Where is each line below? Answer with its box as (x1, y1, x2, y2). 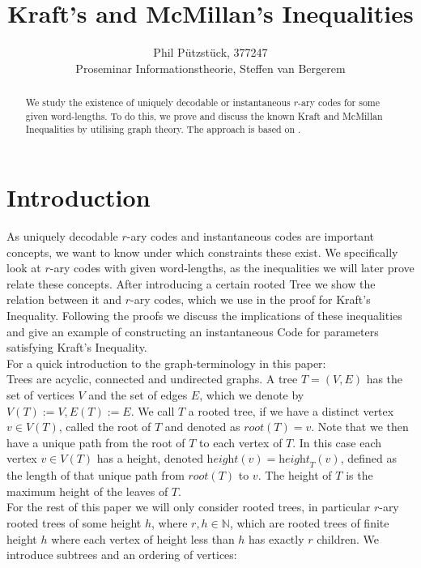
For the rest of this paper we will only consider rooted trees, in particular (6, 498, 371, 515)
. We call (130, 402, 175, 419)
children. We (317, 530, 379, 547)
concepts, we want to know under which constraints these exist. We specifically (6, 243, 398, 260)
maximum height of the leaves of (6, 482, 168, 499)
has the (366, 370, 403, 387)
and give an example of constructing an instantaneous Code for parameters (6, 322, 379, 340)
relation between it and (6, 291, 121, 308)
